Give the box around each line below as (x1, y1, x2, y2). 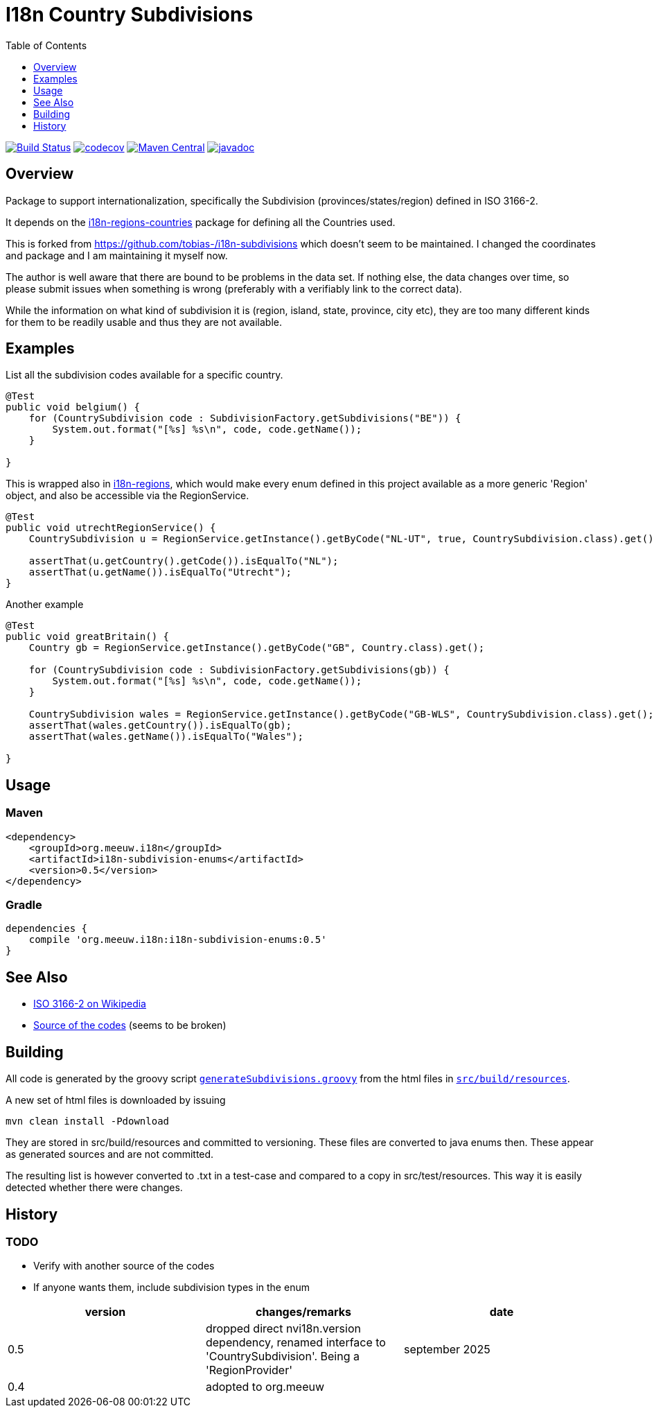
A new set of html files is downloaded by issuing (6, 1094, 226, 1107)
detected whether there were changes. (6, 1181, 183, 1194)
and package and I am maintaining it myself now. (6, 249, 228, 261)
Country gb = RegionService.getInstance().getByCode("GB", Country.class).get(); (28, 642, 485, 654)
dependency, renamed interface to (205, 1335, 386, 1350)
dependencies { (6, 923, 88, 935)
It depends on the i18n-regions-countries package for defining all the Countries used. (6, 216, 396, 228)
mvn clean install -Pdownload (6, 1116, 170, 1127)
